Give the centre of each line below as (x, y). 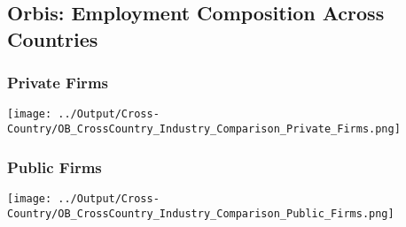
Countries (53, 38)
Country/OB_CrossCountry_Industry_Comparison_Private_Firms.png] (204, 129)
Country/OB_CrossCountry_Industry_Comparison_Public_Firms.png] (201, 213)
